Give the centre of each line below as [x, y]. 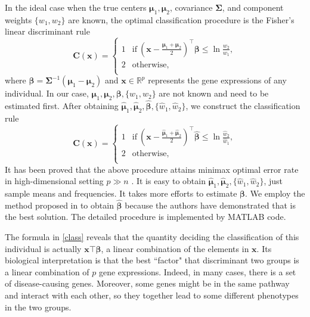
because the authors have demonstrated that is [210, 205]
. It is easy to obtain [168, 181]
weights [18, 19]
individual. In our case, [47, 93]
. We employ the [275, 193]
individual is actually [43, 248]
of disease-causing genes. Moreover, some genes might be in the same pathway [147, 283]
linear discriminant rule [47, 31]
